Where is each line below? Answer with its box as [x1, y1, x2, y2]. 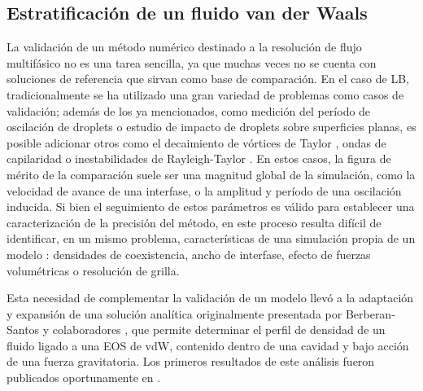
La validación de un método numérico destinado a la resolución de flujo [7, 38, 362, 55]
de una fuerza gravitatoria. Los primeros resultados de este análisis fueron [7, 353, 375, 370]
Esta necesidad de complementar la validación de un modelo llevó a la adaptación [7, 289, 414, 306]
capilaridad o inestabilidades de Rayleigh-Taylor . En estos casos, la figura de [7, 150, 391, 167]
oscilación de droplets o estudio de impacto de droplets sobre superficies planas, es [7, 118, 416, 135]
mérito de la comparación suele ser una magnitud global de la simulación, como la [7, 165, 416, 182]
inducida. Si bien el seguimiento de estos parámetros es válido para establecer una [7, 198, 415, 215]
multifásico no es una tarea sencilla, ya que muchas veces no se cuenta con [7, 54, 377, 71]
